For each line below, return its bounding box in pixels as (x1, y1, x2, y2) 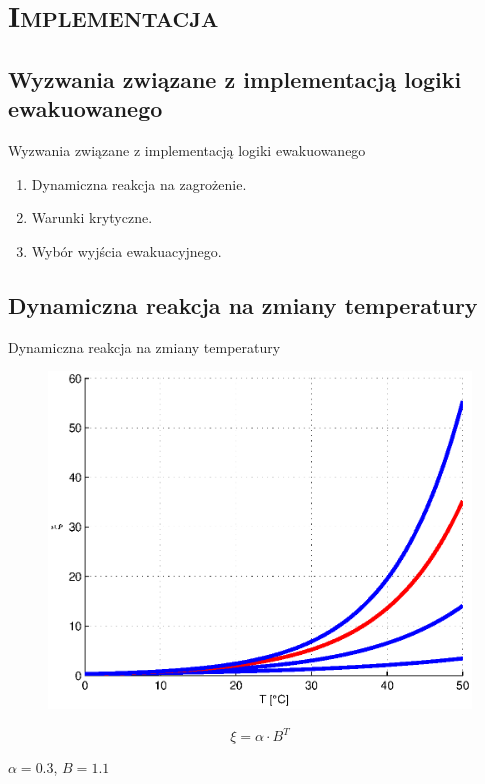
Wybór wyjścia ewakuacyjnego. (31, 240, 222, 261)
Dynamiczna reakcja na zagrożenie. (31, 173, 247, 194)
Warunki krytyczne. (31, 207, 153, 228)
